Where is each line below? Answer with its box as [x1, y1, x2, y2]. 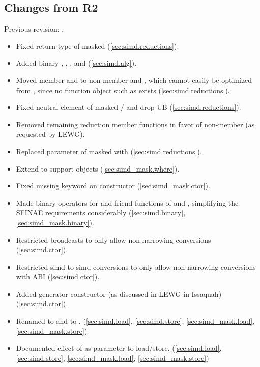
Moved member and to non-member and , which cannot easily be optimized [16, 74, 252, 85]
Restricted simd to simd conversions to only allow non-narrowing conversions [16, 261, 256, 272]
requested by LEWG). [16, 129, 85, 139]
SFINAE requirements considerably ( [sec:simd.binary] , [16, 207, 186, 218]
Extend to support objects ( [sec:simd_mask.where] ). [16, 163, 180, 174]
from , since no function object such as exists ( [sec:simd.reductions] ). [16, 84, 230, 95]
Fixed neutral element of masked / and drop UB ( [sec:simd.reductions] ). [16, 102, 241, 112]
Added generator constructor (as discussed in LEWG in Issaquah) [16, 288, 222, 299]
